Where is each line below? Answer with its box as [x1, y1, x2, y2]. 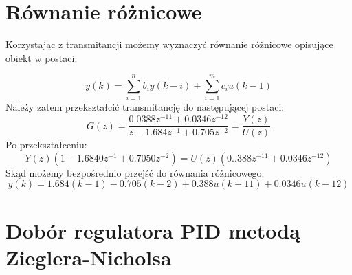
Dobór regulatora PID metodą [5, 216, 300, 244]
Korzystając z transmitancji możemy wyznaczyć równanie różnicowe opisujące [5, 37, 333, 52]
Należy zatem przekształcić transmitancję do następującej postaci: [5, 100, 285, 114]
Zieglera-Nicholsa [5, 243, 172, 271]
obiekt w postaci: [5, 50, 78, 65]
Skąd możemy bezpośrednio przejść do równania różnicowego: [5, 165, 265, 179]
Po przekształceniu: [5, 137, 87, 152]
